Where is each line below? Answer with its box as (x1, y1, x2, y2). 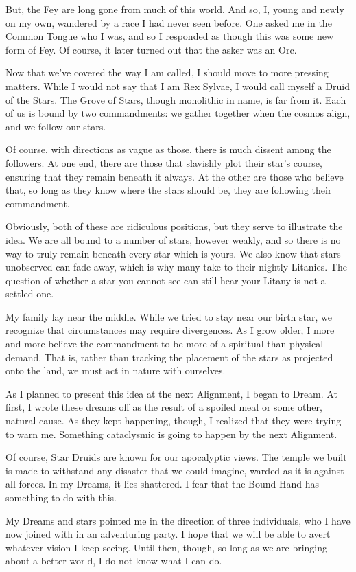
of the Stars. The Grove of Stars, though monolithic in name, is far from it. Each (5, 92, 346, 106)
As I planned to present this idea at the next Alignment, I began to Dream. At (5, 386, 337, 400)
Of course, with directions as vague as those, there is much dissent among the (5, 142, 331, 157)
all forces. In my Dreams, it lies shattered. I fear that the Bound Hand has (5, 477, 320, 491)
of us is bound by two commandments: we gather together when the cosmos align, (5, 106, 351, 120)
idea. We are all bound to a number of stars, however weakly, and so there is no (5, 232, 341, 247)
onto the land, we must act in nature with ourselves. (5, 363, 226, 378)
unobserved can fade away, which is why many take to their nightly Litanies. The (5, 260, 347, 274)
